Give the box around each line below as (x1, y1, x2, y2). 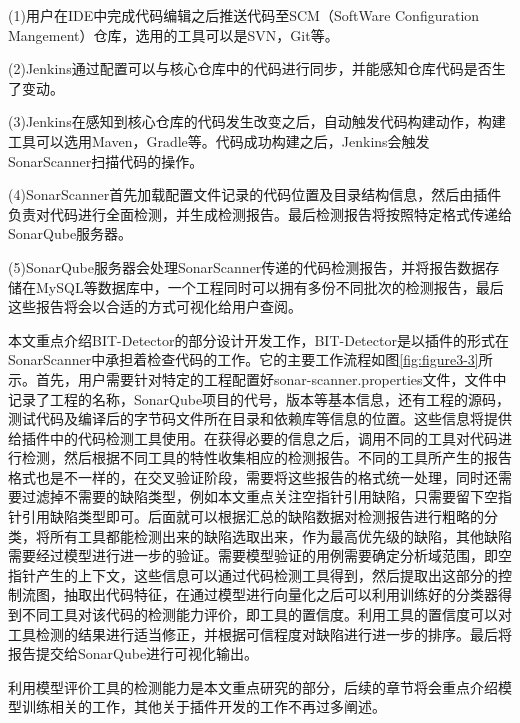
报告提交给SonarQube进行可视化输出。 (8, 643, 259, 664)
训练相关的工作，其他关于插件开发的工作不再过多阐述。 (21, 696, 386, 717)
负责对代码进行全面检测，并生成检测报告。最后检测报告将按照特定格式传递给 (8, 203, 512, 224)
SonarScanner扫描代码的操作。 (8, 150, 204, 171)
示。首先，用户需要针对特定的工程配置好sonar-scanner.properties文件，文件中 (8, 368, 507, 389)
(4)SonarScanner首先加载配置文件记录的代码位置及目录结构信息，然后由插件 (8, 184, 502, 205)
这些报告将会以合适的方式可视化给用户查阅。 (8, 296, 302, 317)
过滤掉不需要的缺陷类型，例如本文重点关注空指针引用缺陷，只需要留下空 (21, 486, 498, 507)
